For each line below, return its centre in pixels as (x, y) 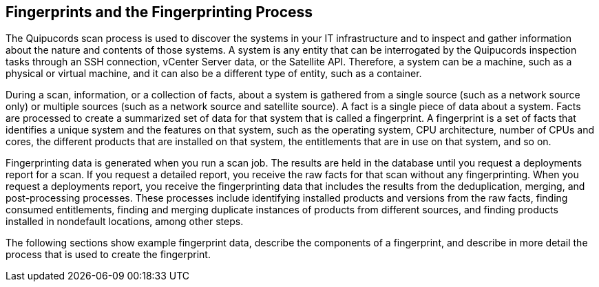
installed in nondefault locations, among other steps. (125, 222)
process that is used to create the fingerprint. (108, 255)
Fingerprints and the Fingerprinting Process (159, 12)
